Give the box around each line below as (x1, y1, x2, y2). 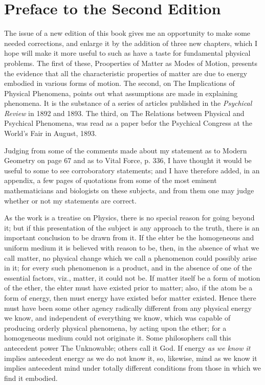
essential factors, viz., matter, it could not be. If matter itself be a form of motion (4, 272, 260, 283)
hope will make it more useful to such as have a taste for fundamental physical (4, 48, 251, 58)
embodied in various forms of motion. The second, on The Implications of (4, 78, 235, 88)
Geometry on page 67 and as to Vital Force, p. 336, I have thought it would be (4, 155, 252, 166)
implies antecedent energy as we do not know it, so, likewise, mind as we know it (4, 352, 257, 363)
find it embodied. (4, 372, 58, 383)
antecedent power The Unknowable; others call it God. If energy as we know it (4, 342, 251, 353)
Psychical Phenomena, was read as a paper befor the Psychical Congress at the (4, 118, 252, 128)
